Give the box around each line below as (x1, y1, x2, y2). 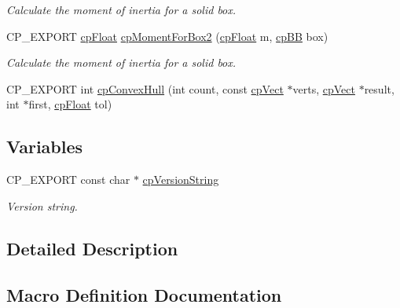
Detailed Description (6, 236, 178, 260)
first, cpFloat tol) (28, 96, 112, 112)
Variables (6, 134, 83, 159)
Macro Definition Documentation (6, 282, 282, 306)
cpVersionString (142, 171, 219, 188)
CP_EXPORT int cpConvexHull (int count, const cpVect (6, 80, 284, 97)
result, (364, 80, 394, 97)
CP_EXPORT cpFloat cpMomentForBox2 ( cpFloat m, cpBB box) (6, 27, 328, 44)
